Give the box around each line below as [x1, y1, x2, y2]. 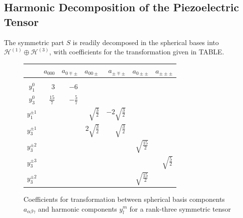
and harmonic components [38, 203, 117, 214]
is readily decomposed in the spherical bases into [73, 37, 219, 47]
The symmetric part [4, 37, 64, 47]
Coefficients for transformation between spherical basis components [24, 194, 225, 204]
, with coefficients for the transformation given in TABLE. [49, 47, 224, 57]
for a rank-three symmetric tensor [129, 203, 231, 214]
